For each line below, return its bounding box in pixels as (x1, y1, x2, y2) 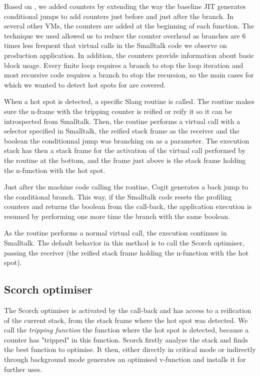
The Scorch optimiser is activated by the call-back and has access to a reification (4, 305, 251, 315)
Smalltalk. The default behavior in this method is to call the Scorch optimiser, (4, 237, 244, 248)
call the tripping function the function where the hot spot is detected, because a (4, 324, 249, 335)
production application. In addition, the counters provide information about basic (4, 49, 254, 60)
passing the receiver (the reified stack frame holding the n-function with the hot (4, 247, 248, 257)
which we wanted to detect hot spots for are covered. (4, 79, 166, 89)
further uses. (4, 363, 42, 374)
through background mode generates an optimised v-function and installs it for (4, 354, 246, 364)
